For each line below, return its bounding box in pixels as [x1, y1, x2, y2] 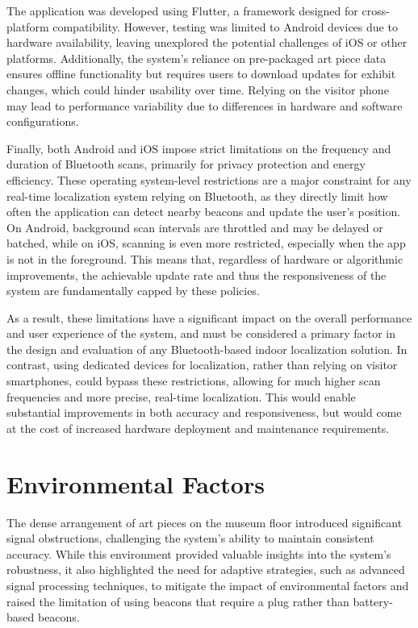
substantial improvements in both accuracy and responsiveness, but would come [6, 404, 402, 421]
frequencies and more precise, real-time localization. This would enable [6, 388, 356, 405]
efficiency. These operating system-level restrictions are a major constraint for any [6, 171, 412, 188]
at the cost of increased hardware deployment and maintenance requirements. [6, 419, 390, 436]
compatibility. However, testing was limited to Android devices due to [52, 18, 398, 35]
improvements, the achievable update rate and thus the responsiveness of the [6, 266, 387, 283]
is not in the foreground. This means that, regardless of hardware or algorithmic [6, 250, 403, 267]
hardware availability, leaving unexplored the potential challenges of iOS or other [6, 34, 408, 51]
